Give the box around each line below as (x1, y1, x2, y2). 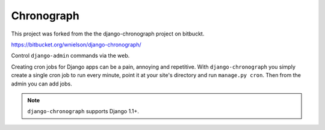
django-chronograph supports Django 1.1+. (27, 108, 140, 115)
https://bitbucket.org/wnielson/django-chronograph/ (11, 41, 141, 48)
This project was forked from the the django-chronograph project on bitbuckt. (11, 30, 205, 37)
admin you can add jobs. (11, 80, 72, 87)
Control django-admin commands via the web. (11, 52, 130, 60)
